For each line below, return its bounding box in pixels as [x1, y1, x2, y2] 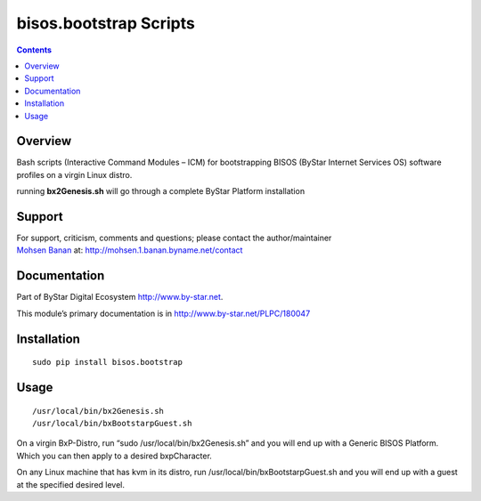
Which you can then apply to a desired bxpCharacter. [16, 450, 213, 461]
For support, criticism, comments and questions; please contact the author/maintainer [16, 232, 332, 244]
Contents [16, 44, 53, 55]
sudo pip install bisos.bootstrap [32, 357, 183, 368]
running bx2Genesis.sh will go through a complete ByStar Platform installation [16, 186, 306, 197]
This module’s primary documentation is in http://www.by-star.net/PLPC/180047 [16, 308, 311, 319]
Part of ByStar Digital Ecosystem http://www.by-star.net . [16, 292, 224, 303]
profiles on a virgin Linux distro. [16, 169, 133, 180]
